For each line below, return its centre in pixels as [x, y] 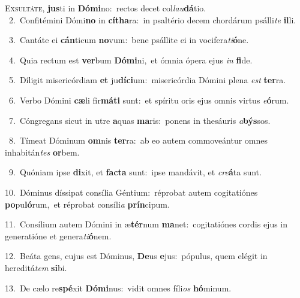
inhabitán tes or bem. [42, 152]
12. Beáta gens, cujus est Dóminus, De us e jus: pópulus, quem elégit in [136, 256]
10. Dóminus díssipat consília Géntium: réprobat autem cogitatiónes [131, 192]
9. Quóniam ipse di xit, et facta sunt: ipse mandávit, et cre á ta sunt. [135, 172]
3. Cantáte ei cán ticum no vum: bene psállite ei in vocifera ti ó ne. [129, 40]
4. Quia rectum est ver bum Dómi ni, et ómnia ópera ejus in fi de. [130, 60]
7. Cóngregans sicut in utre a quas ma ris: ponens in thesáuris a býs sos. [139, 120]
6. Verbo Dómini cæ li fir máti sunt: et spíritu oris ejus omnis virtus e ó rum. [149, 100]
